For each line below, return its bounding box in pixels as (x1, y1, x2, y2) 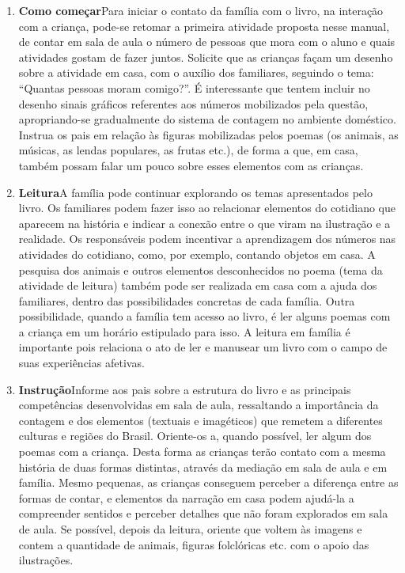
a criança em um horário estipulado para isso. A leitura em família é (18, 323, 350, 340)
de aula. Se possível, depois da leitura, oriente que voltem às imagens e (18, 521, 362, 537)
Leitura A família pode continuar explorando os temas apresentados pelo (18, 184, 373, 200)
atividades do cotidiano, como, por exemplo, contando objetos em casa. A (18, 245, 376, 262)
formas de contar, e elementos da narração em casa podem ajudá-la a (18, 489, 354, 506)
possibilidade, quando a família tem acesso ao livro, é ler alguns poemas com (18, 308, 391, 324)
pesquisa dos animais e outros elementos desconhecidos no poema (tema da (18, 261, 383, 278)
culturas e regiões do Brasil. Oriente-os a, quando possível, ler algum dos (18, 427, 372, 444)
